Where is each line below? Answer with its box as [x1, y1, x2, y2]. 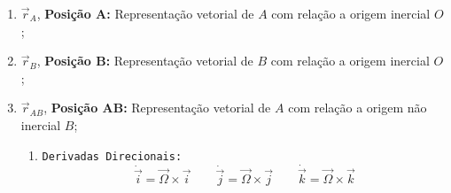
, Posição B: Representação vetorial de [36, 51, 253, 70]
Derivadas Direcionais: [42, 150, 183, 163]
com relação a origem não [288, 98, 427, 117]
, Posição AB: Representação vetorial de [43, 98, 271, 117]
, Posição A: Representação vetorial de [36, 4, 254, 22]
